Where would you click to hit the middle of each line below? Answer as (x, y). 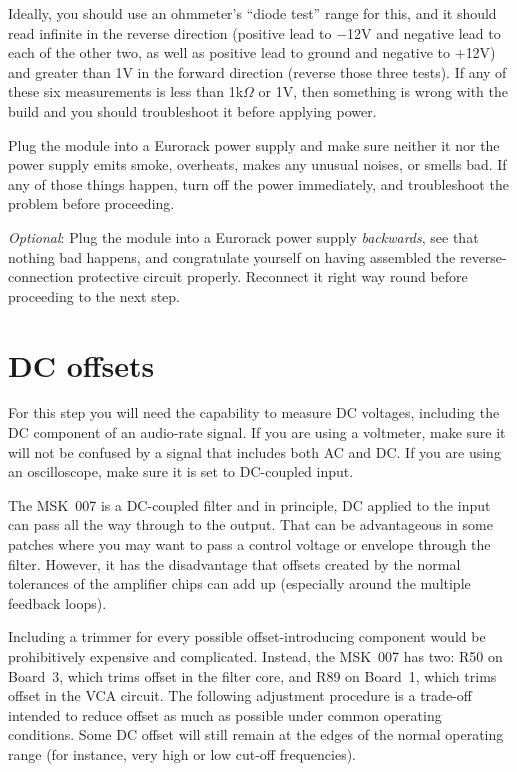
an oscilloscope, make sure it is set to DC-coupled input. (181, 471)
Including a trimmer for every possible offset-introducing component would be (247, 636)
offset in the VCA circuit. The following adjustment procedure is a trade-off (240, 695)
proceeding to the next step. (94, 295)
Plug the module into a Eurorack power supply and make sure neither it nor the (254, 144)
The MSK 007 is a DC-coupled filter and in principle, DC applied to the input (249, 504)
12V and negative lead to (424, 32)
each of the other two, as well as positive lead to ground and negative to (229, 52)
